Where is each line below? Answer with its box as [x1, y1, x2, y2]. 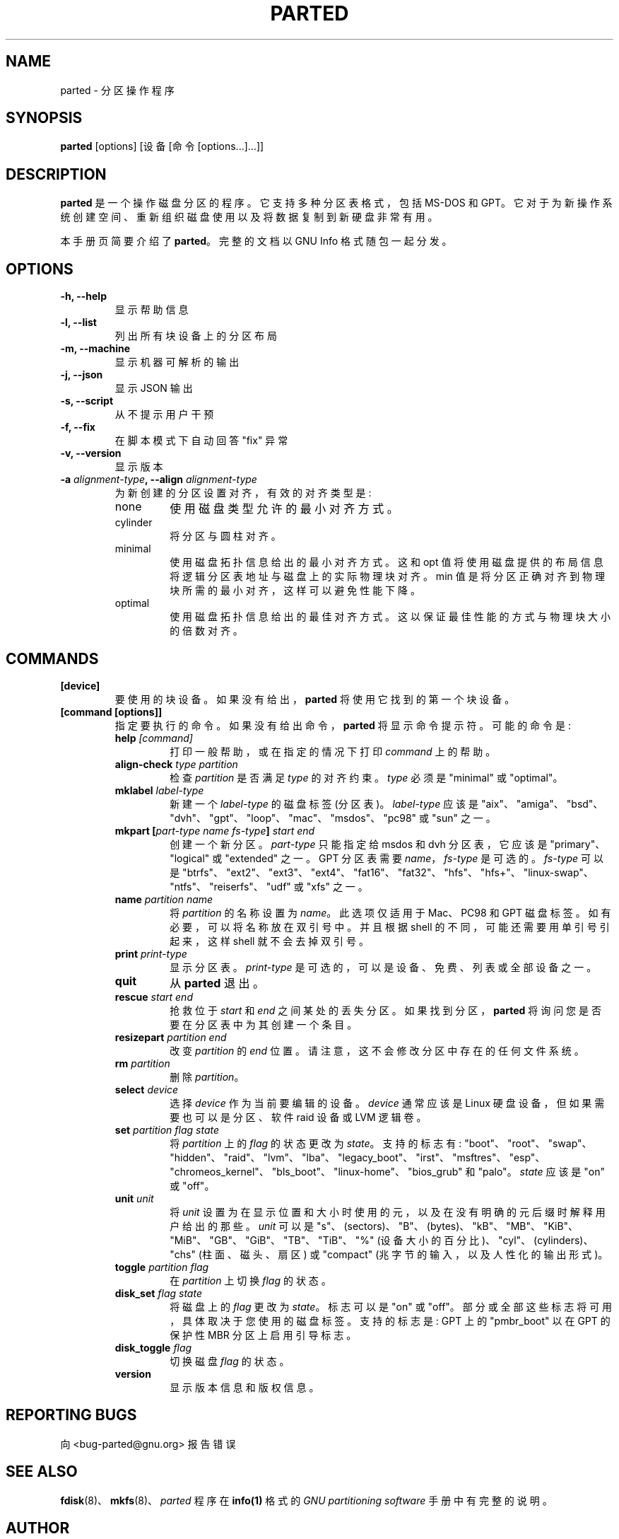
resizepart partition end [114, 1030, 227, 1043]
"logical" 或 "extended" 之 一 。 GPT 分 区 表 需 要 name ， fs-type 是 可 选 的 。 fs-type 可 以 [170, 852, 603, 864]
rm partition [114, 1057, 170, 1069]
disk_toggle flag [114, 1341, 192, 1354]
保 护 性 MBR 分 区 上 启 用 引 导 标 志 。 [170, 1328, 357, 1341]
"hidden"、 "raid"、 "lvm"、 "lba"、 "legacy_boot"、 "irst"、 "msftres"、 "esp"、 [170, 1151, 546, 1163]
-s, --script [60, 395, 114, 407]
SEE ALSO [6, 1463, 78, 1481]
